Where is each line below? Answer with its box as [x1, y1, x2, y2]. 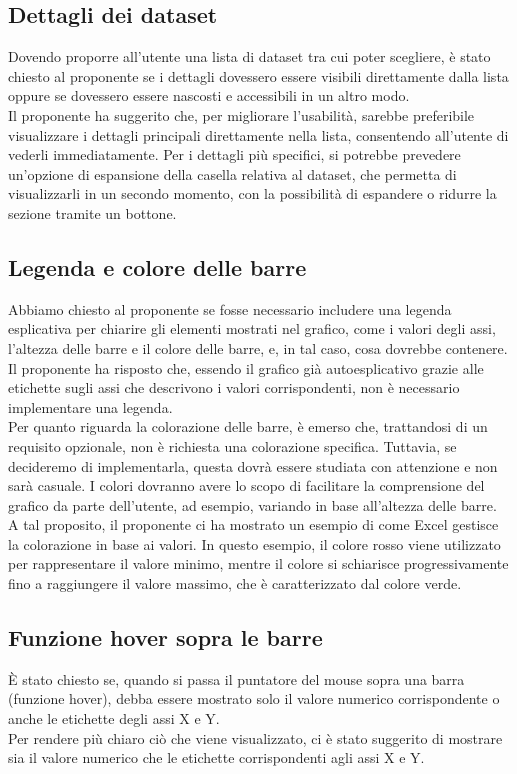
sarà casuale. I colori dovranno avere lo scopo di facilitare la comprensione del [8, 475, 485, 496]
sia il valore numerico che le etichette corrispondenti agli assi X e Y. [8, 747, 425, 768]
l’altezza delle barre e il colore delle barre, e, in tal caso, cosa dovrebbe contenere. [8, 337, 508, 358]
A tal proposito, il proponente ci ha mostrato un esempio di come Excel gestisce [8, 514, 499, 535]
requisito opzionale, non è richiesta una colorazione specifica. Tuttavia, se [8, 435, 457, 456]
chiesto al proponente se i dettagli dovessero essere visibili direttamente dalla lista [8, 65, 509, 86]
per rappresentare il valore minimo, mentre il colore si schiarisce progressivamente [8, 553, 509, 574]
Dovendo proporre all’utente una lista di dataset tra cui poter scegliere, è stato [8, 46, 491, 67]
